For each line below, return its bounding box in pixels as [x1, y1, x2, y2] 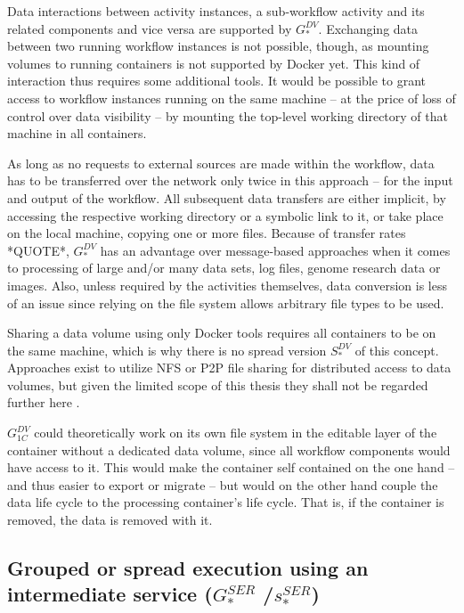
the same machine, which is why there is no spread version [7, 340, 327, 359]
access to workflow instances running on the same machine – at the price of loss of [7, 88, 456, 107]
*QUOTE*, [7, 241, 69, 259]
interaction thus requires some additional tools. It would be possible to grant [7, 71, 427, 90]
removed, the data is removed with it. [7, 511, 213, 529]
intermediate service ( [7, 580, 213, 608]
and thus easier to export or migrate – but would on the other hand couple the [7, 475, 438, 494]
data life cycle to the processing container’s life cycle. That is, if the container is [7, 493, 444, 511]
